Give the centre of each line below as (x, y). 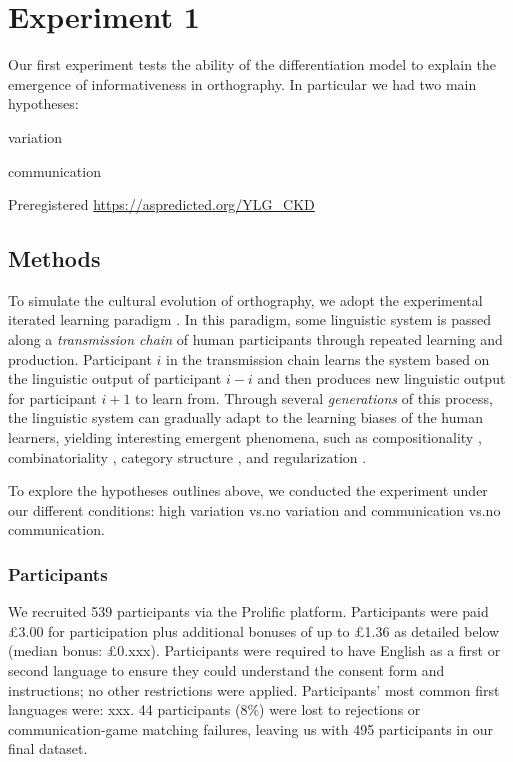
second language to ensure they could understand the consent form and (226, 670)
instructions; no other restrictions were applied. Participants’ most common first (254, 689)
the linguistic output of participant (115, 378)
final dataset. (48, 748)
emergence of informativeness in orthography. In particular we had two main (242, 83)
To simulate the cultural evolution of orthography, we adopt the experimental (245, 299)
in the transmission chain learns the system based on (327, 358)
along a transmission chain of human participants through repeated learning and (255, 339)
